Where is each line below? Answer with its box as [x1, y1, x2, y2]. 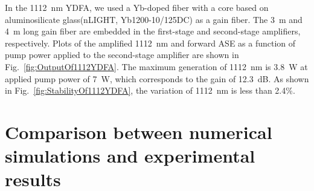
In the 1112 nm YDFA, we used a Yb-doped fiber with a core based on [5, 1, 269, 13]
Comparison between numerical [5, 119, 272, 144]
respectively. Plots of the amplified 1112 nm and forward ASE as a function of [5, 36, 296, 49]
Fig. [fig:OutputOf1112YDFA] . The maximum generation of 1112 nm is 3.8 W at [5, 60, 308, 73]
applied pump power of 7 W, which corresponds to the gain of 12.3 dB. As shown [5, 72, 309, 85]
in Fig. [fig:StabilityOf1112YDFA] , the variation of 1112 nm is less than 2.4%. [5, 84, 295, 97]
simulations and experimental [5, 143, 255, 168]
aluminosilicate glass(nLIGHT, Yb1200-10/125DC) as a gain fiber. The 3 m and [5, 13, 303, 25]
